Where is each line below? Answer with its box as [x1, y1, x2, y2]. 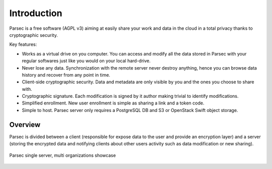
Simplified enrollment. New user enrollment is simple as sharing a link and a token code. [22, 100, 205, 106]
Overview [9, 120, 41, 129]
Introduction [9, 8, 62, 19]
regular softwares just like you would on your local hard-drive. [22, 58, 151, 64]
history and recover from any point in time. [22, 72, 110, 78]
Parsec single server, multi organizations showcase [9, 152, 116, 158]
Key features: [9, 41, 37, 47]
